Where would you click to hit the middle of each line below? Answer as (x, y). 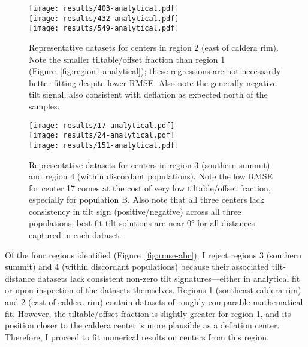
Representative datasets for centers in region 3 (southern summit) (150, 164)
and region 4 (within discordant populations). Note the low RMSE (151, 176)
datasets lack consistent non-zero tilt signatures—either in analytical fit (169, 278)
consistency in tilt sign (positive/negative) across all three (135, 211)
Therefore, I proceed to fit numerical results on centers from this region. (137, 337)
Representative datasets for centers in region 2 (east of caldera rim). (154, 47)
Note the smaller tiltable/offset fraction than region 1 (127, 59)
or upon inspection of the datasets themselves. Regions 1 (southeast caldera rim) (153, 290)
